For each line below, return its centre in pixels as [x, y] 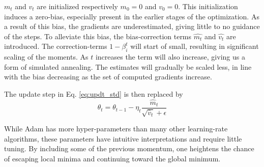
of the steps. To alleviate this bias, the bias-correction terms [98, 36]
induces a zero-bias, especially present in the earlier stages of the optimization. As [132, 16]
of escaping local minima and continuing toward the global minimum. [112, 158]
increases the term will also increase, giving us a [170, 57]
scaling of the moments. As [46, 57]
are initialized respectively [77, 6]
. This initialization [208, 6]
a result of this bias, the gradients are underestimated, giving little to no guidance [132, 26]
